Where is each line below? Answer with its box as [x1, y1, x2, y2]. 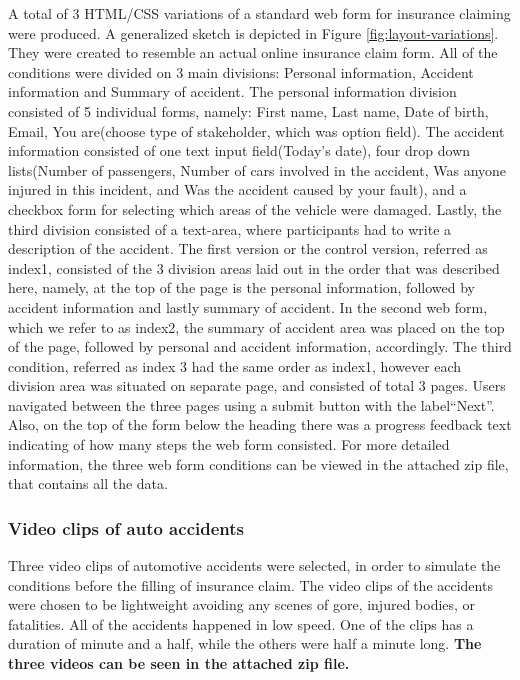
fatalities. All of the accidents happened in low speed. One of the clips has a [8, 613, 474, 634]
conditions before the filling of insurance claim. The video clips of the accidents [8, 574, 493, 595]
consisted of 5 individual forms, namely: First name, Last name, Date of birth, [8, 100, 489, 121]
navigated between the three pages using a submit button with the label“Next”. [8, 394, 495, 415]
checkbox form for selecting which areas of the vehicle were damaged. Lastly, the [8, 198, 502, 219]
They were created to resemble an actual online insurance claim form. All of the [8, 42, 498, 63]
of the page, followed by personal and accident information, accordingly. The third [8, 336, 512, 357]
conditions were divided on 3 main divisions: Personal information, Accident [8, 61, 474, 82]
